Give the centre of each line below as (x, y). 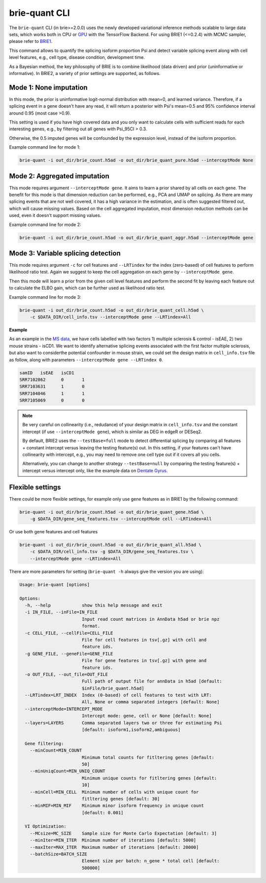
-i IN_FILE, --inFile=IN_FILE (61, 612)
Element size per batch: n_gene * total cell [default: (150, 861)
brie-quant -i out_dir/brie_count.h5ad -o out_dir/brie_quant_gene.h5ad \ (112, 512)
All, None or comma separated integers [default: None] (150, 702)
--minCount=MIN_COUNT (56, 750)
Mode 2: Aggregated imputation (59, 176)
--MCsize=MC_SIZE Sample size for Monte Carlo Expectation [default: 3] (123, 833)
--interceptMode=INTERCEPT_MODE (64, 709)
